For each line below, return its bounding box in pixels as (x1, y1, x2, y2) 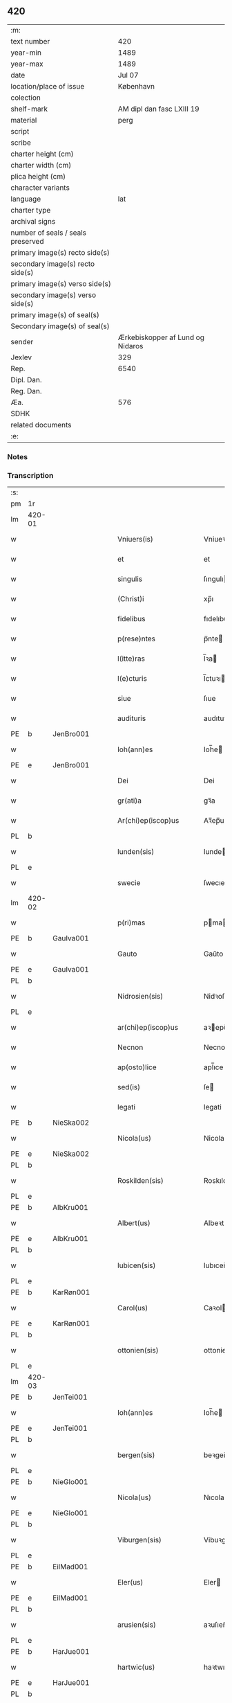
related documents (10, 420, 72, 429)
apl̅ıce (203, 1062, 224, 1072)
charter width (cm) (10, 160, 72, 170)
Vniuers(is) (117, 535, 154, 544)
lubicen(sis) (117, 1260, 156, 1270)
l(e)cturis (117, 674, 147, 684)
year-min (10, 48, 41, 57)
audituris (117, 713, 146, 723)
